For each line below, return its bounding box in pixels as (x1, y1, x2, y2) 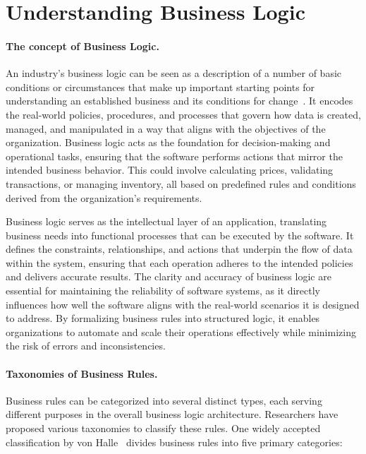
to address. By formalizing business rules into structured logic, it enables (6, 311, 320, 325)
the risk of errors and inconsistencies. (6, 338, 166, 353)
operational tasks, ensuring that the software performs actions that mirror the (6, 148, 343, 163)
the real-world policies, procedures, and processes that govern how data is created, (6, 107, 361, 121)
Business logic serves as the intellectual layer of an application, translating (6, 214, 327, 229)
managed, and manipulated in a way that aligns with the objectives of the (6, 121, 326, 136)
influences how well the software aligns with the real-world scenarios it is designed (6, 297, 360, 311)
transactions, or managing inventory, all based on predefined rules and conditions (6, 176, 356, 191)
